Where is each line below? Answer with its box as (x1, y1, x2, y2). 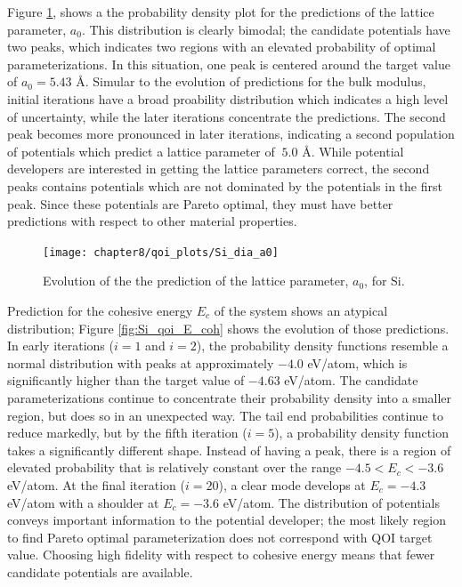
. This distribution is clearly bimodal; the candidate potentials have (81, 20, 450, 38)
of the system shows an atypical (214, 301, 388, 319)
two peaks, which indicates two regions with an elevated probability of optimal (7, 37, 436, 56)
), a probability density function (274, 423, 449, 442)
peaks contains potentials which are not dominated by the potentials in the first (7, 176, 442, 195)
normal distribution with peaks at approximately (7, 353, 274, 372)
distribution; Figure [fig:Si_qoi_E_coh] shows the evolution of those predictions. (7, 318, 450, 337)
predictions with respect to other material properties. (7, 212, 297, 230)
